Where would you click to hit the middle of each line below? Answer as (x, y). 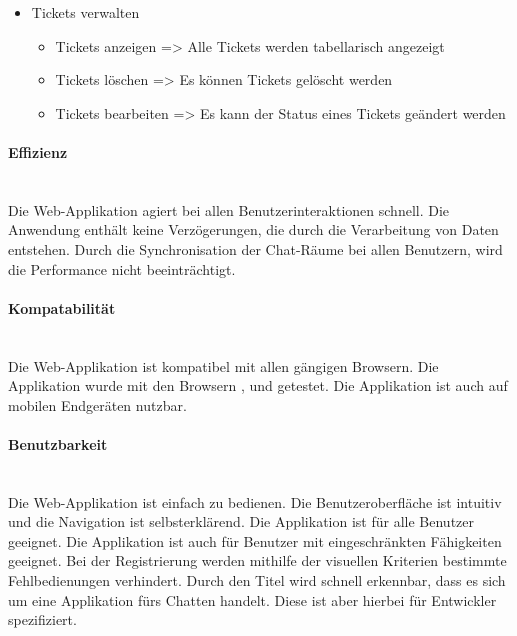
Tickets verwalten (85, 12)
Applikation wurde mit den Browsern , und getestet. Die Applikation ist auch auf (258, 385)
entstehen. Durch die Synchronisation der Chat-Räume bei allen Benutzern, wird (255, 248)
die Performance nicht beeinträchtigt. (122, 268)
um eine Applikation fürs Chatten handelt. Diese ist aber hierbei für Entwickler (252, 599)
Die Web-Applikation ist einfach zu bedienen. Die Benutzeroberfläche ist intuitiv (255, 501)
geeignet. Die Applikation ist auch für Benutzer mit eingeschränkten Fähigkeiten (255, 540)
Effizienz (38, 151)
